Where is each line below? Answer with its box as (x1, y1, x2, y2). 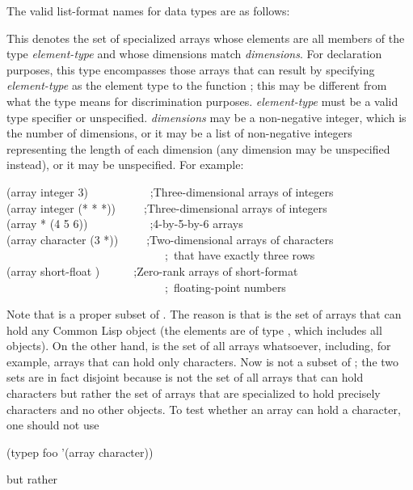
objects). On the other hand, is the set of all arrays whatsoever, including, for (6, 337, 391, 354)
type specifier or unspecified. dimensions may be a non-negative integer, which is (6, 108, 407, 125)
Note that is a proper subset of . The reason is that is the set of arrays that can (6, 306, 402, 323)
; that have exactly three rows (164, 247, 315, 264)
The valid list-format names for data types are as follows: (6, 2, 290, 19)
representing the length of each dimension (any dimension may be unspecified (6, 140, 390, 157)
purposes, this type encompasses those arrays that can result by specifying (6, 61, 375, 78)
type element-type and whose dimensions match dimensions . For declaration (6, 45, 382, 62)
